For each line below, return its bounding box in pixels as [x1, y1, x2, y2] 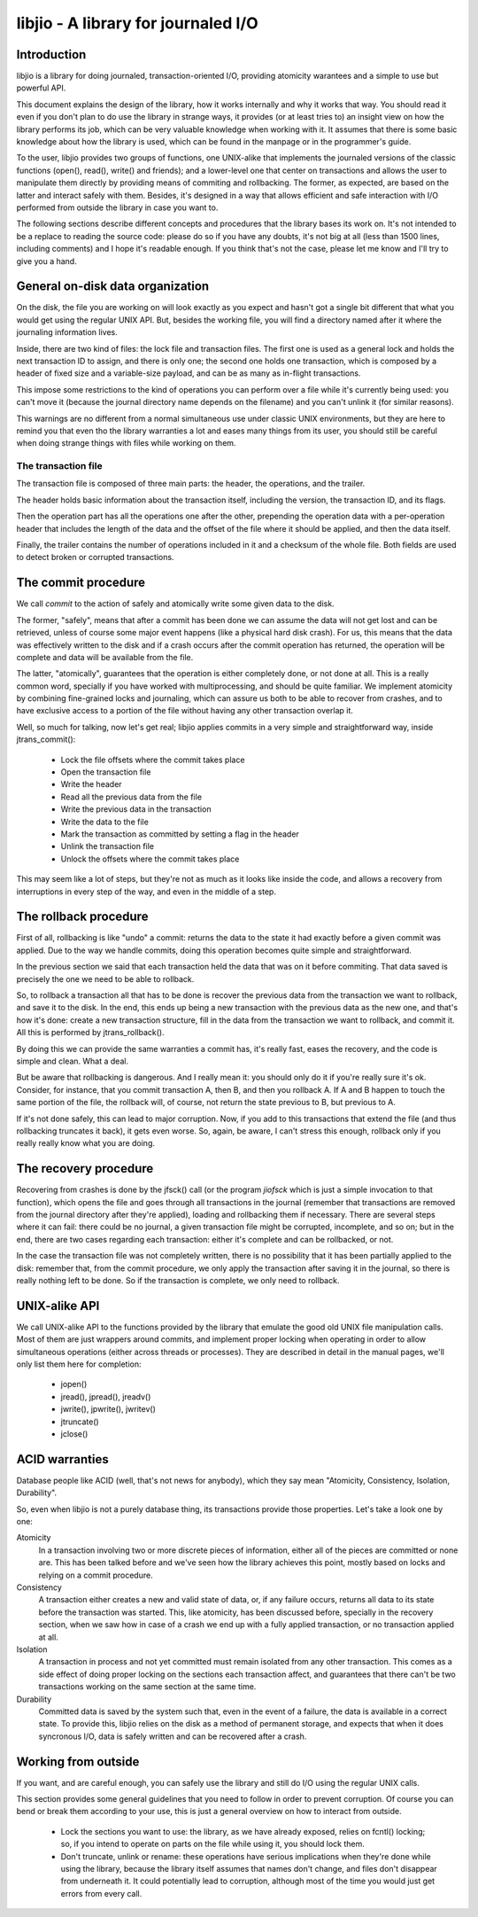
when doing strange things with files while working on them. [16, 438, 236, 448]
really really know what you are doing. [16, 1138, 155, 1149]
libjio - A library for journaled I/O [16, 13, 258, 33]
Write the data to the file [60, 816, 150, 827]
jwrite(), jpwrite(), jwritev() [60, 1404, 157, 1414]
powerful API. [16, 82, 66, 93]
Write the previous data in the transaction [60, 804, 212, 814]
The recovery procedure [16, 1161, 154, 1176]
